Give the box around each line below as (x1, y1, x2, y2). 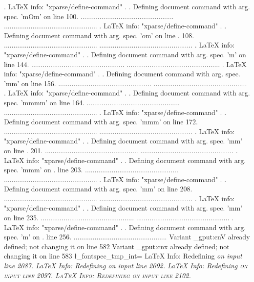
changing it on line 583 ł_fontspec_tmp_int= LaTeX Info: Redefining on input (4, 251, 242, 261)
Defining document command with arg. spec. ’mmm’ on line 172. (4, 117, 198, 127)
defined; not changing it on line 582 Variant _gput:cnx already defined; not (4, 241, 230, 251)
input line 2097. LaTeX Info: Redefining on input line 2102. (4, 270, 191, 280)
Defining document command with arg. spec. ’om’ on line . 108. (4, 30, 194, 40)
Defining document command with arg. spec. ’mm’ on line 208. (4, 184, 192, 194)
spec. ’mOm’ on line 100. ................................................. (4, 11, 174, 21)
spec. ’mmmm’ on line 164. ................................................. (4, 97, 180, 107)
